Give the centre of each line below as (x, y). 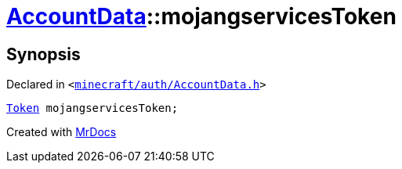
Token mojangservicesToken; (92, 108)
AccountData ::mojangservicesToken (201, 16)
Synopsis (43, 54)
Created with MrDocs (62, 132)
